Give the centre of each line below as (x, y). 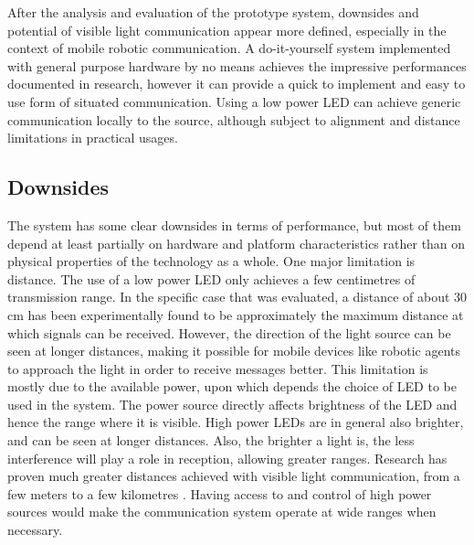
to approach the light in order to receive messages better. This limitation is (218, 368)
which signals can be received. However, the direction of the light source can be (229, 332)
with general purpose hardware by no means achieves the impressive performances (237, 65)
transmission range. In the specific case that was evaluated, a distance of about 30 (237, 297)
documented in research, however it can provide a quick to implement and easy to (237, 84)
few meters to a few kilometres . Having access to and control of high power (220, 493)
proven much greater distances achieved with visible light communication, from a (234, 476)
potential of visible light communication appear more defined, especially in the (227, 30)
